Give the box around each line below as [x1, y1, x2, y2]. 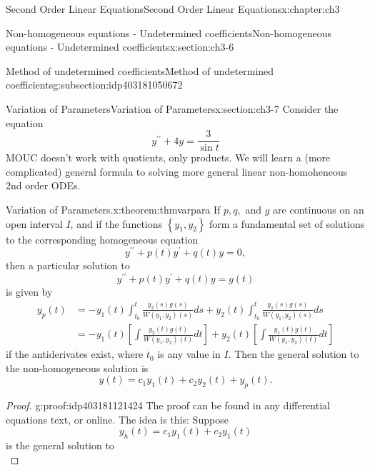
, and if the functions [70, 216, 163, 231]
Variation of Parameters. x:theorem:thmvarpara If [6, 202, 221, 216]
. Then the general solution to [228, 346, 359, 361]
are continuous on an [273, 202, 364, 216]
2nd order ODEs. [6, 178, 81, 193]
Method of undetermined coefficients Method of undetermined [6, 63, 274, 78]
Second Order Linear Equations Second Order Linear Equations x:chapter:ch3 [6, 1, 340, 16]
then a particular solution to [6, 258, 130, 273]
